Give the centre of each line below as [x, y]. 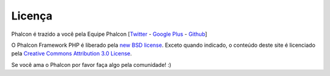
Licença [32, 16]
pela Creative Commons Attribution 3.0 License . [72, 54]
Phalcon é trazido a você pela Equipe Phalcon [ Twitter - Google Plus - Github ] [109, 34]
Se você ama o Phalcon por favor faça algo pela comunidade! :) [91, 64]
